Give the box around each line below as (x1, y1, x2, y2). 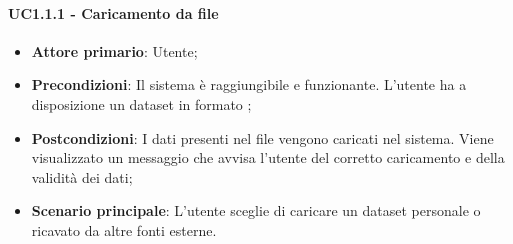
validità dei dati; (31, 166, 133, 187)
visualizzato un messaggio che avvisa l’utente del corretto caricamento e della (31, 147, 505, 168)
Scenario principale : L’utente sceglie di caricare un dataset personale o (31, 200, 481, 221)
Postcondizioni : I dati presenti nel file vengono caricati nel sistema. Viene (31, 127, 494, 148)
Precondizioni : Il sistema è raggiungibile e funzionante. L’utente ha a (31, 74, 467, 95)
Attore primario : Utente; (31, 40, 198, 61)
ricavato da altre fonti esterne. (31, 219, 217, 240)
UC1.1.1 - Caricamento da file (8, 2, 219, 23)
